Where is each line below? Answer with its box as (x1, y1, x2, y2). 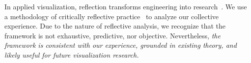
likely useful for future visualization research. (4, 49, 139, 60)
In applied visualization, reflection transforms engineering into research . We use (4, 1, 247, 11)
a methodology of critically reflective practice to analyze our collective (4, 11, 219, 21)
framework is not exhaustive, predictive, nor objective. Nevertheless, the (4, 30, 221, 40)
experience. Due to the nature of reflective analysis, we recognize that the (4, 21, 226, 31)
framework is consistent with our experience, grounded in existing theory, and (4, 40, 237, 50)
